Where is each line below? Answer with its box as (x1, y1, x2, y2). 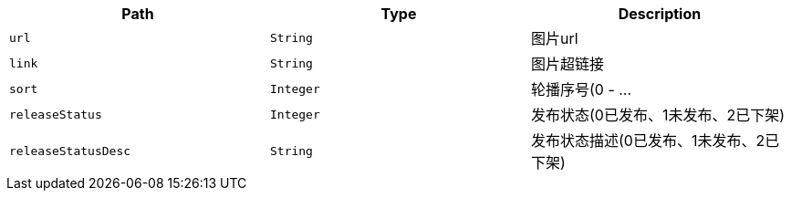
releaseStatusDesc (9, 143, 131, 158)
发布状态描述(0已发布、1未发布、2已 (530, 131, 780, 150)
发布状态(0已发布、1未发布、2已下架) (530, 106, 786, 124)
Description (618, 5, 702, 23)
